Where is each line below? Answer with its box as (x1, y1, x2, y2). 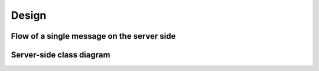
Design (11, 9, 47, 22)
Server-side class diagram (11, 50, 110, 60)
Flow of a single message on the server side (11, 31, 176, 41)
